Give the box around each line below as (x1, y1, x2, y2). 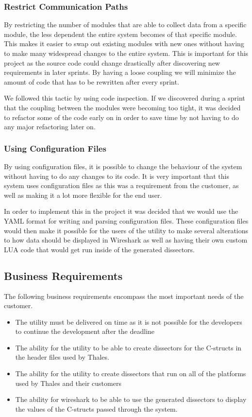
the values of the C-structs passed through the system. (15, 403, 178, 414)
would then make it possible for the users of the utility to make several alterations (4, 225, 249, 235)
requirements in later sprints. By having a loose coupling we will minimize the (4, 67, 236, 77)
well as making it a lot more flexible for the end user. (4, 190, 162, 200)
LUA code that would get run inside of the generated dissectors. (4, 244, 195, 254)
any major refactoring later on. (4, 122, 96, 132)
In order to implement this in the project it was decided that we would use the (4, 206, 238, 216)
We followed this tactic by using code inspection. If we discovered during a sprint (4, 93, 245, 103)
